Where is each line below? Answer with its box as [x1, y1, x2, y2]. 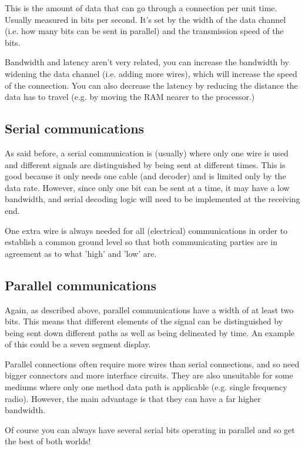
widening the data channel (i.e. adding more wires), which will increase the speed [5, 67, 297, 79]
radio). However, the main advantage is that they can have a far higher [5, 392, 261, 404]
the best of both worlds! [5, 435, 91, 447]
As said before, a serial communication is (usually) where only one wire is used [5, 146, 289, 159]
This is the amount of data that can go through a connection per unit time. [5, 2, 277, 14]
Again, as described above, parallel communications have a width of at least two [5, 303, 294, 316]
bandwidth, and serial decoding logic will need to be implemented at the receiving [5, 193, 300, 205]
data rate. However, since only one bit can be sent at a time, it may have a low [5, 181, 290, 193]
